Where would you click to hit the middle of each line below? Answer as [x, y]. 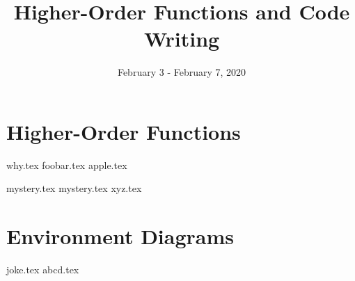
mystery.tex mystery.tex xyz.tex [74, 188]
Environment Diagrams [120, 236]
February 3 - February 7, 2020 [182, 72]
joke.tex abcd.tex [43, 270]
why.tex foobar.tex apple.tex [67, 164]
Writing [182, 39]
